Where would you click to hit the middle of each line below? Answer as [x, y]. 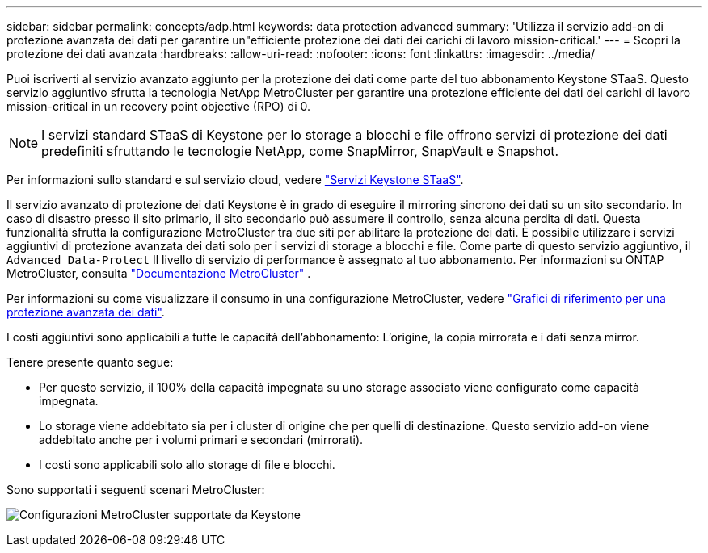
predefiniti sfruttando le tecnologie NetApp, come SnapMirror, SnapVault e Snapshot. [300, 151]
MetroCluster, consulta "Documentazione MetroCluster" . [159, 273]
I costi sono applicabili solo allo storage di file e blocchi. [187, 465]
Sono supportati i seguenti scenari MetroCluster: [136, 490]
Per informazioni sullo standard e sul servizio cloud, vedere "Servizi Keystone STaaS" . [235, 180]
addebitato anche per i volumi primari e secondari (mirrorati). [201, 440]
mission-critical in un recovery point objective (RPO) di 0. [159, 106]
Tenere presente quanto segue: [90, 362]
